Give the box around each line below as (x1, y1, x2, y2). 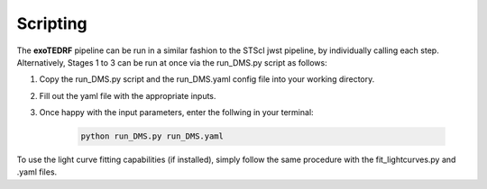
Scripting (16, 13, 87, 33)
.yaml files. (16, 166, 58, 177)
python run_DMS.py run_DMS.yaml (80, 131, 225, 141)
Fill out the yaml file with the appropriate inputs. (39, 90, 216, 101)
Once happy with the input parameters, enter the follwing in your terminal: (39, 107, 315, 118)
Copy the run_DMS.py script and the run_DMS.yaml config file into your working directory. (39, 74, 375, 85)
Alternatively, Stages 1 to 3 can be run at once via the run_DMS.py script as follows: (16, 57, 328, 67)
